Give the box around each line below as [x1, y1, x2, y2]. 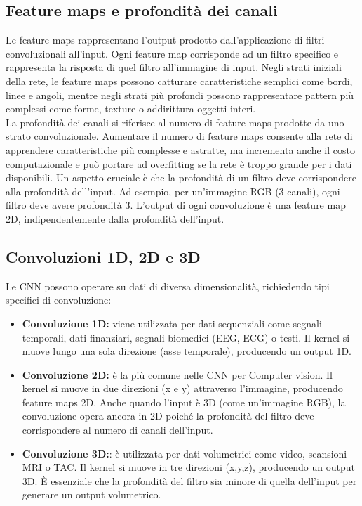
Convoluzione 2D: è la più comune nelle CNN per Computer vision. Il [22, 367, 333, 382]
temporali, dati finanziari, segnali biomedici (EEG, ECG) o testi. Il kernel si [22, 330, 350, 344]
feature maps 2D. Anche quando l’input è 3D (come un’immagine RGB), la [22, 394, 346, 409]
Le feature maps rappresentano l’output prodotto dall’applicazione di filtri [6, 32, 325, 47]
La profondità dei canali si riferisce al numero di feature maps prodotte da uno [6, 115, 344, 129]
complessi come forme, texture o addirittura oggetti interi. [6, 101, 256, 116]
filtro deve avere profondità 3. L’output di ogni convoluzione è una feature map [6, 197, 346, 212]
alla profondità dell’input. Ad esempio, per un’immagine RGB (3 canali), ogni [6, 183, 340, 198]
